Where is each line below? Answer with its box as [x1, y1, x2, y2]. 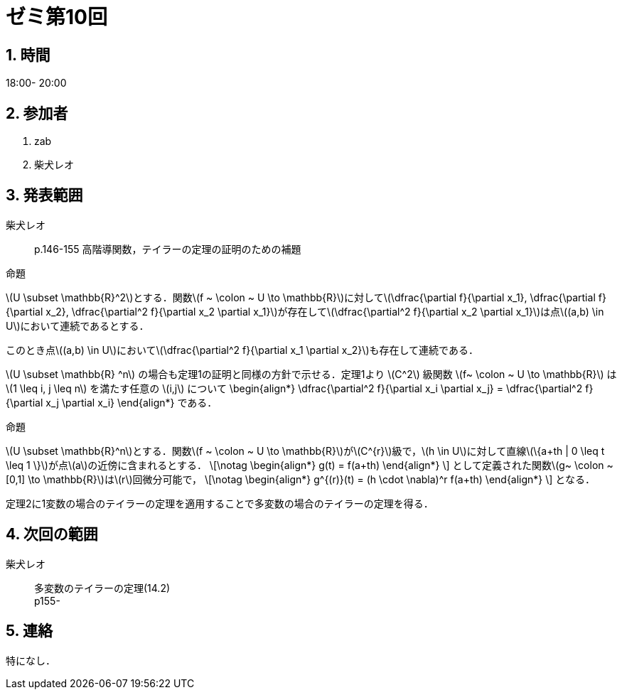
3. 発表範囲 [6, 186, 83, 205]
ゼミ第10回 [6, 5, 107, 29]
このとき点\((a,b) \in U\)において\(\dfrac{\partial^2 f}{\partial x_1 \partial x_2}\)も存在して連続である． [6, 343, 478, 356]
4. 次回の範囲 [6, 525, 98, 544]
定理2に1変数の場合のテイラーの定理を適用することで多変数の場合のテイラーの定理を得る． [6, 497, 434, 510]
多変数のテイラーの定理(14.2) [34, 581, 171, 594]
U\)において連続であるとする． [6, 319, 149, 332]
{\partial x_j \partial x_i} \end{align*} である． [6, 396, 218, 409]
